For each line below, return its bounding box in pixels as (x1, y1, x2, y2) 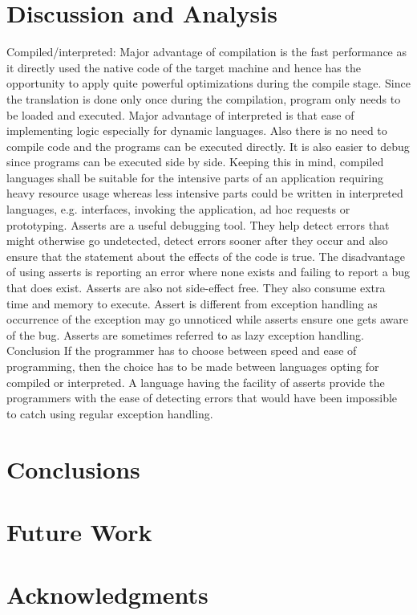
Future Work (6, 515, 152, 548)
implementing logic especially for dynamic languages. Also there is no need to (6, 122, 387, 139)
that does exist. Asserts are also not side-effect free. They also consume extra (6, 279, 386, 296)
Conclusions (6, 452, 140, 485)
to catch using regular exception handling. (6, 405, 213, 422)
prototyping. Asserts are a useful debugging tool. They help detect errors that (6, 216, 390, 233)
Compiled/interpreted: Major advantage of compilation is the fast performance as (6, 43, 407, 60)
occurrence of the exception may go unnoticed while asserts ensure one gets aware (6, 311, 409, 328)
